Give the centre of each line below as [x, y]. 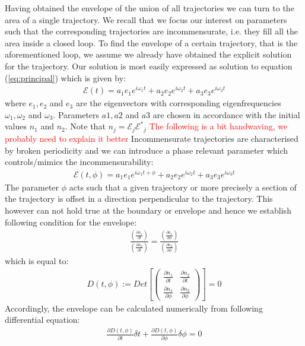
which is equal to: [37, 260]
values [16, 126]
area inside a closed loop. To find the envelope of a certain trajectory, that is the [151, 42]
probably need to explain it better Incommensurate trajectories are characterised [152, 138]
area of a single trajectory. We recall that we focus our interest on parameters [146, 19]
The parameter [32, 187]
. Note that [85, 126]
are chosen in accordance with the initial [226, 114]
